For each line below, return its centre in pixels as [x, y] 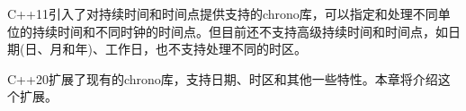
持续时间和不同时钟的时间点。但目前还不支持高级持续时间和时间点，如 [240, 31]
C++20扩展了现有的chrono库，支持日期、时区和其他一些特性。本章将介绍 [223, 78]
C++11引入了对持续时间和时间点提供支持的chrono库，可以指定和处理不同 [223, 13]
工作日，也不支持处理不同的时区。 [206, 49]
